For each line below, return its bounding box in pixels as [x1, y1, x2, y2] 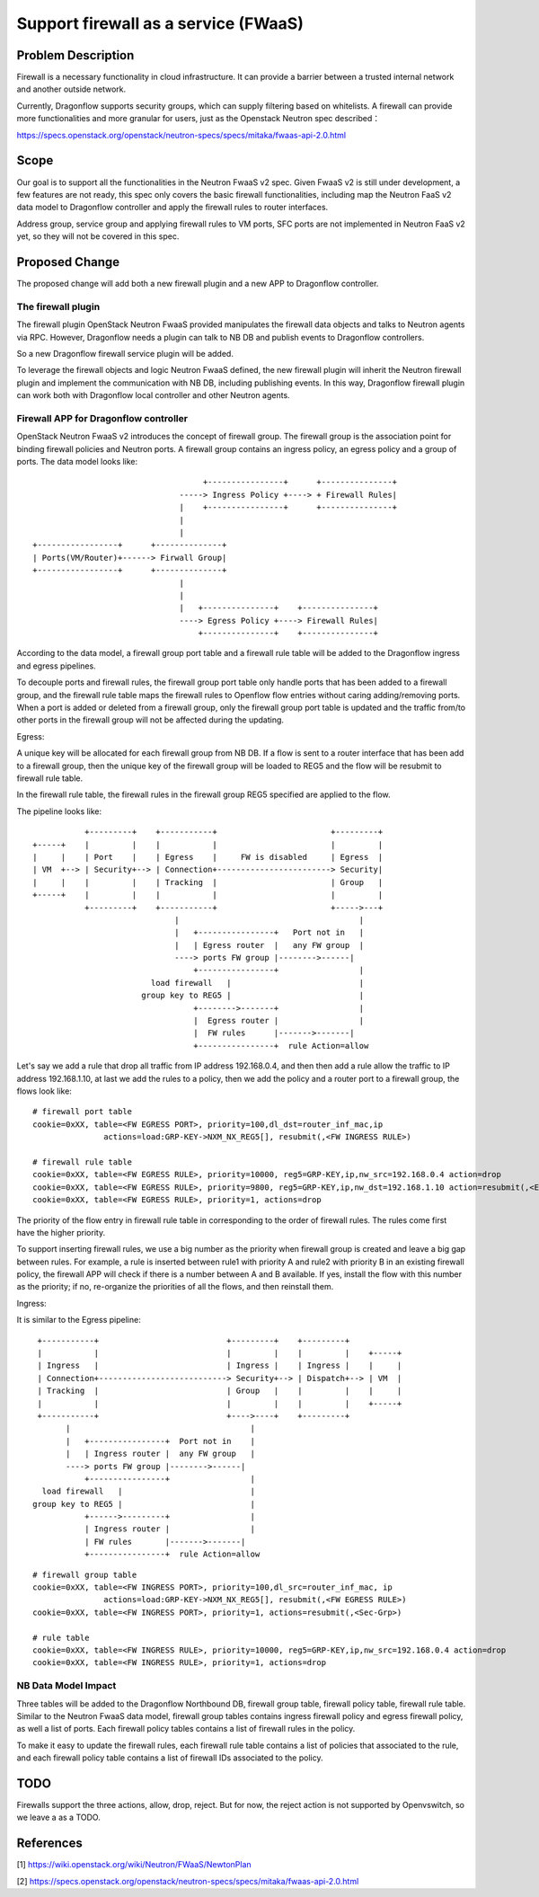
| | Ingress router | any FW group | [66, 1449, 256, 1459]
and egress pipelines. [16, 660, 96, 671]
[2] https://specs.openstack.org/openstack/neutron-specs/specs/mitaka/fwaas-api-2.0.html [16, 1875, 359, 1886]
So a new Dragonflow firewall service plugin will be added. [16, 348, 234, 359]
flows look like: [16, 1086, 72, 1096]
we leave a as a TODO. [16, 1812, 101, 1823]
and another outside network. [16, 84, 126, 94]
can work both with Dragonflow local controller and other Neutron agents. [16, 390, 291, 401]
